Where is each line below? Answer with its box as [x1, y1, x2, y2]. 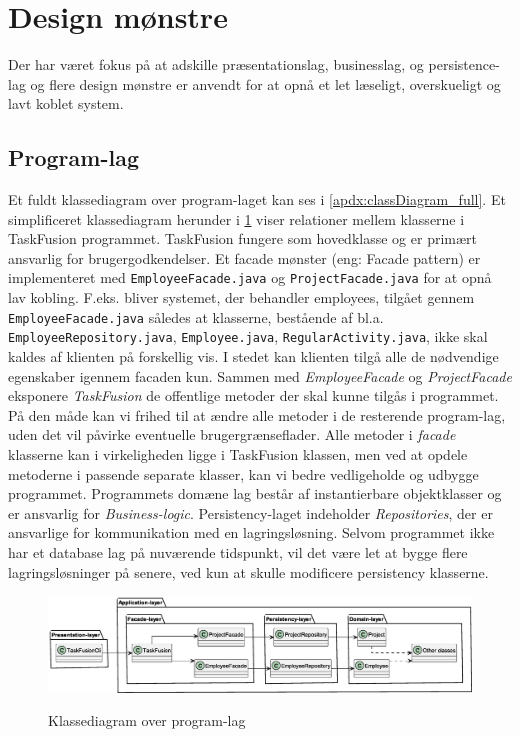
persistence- [428, 54, 500, 75]
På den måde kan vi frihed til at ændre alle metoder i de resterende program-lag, [8, 404, 506, 425]
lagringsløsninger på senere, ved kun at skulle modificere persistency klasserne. [8, 561, 489, 582]
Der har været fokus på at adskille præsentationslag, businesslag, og [8, 54, 424, 75]
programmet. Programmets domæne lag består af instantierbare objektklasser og [8, 483, 502, 504]
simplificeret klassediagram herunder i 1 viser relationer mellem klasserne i [8, 208, 465, 229]
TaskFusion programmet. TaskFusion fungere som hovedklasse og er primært [8, 228, 477, 249]
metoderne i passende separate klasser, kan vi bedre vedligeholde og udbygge [8, 463, 479, 484]
